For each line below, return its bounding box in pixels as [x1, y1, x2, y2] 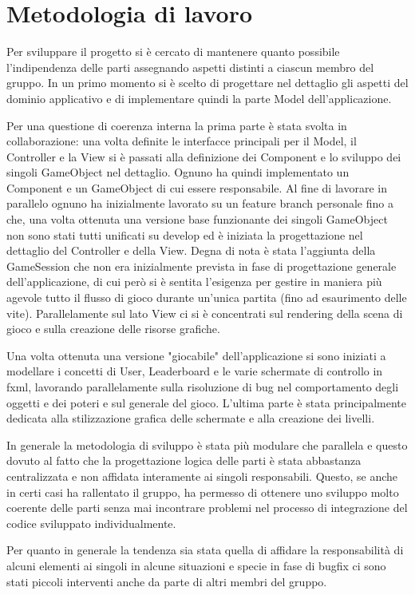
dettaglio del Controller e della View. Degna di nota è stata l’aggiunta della [6, 242, 376, 259]
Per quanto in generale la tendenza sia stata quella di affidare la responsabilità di [6, 541, 404, 558]
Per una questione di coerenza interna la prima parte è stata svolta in [6, 117, 347, 133]
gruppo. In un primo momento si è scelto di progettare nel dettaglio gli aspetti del [6, 74, 409, 91]
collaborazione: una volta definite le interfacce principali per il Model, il [6, 133, 357, 149]
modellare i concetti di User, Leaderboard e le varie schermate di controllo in [6, 363, 383, 379]
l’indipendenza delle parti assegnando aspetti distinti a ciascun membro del [6, 58, 374, 75]
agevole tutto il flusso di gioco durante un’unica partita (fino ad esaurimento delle [6, 289, 407, 306]
